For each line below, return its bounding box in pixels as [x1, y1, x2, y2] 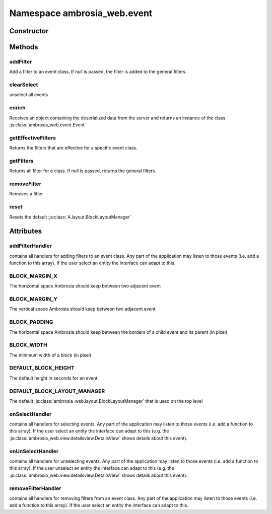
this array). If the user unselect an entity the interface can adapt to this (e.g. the [9, 465, 175, 471]
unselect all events [9, 92, 48, 98]
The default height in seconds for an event [9, 375, 98, 381]
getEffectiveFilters [9, 134, 56, 141]
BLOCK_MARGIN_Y [9, 296, 58, 303]
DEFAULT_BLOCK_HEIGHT [9, 364, 75, 372]
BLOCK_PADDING [9, 319, 53, 326]
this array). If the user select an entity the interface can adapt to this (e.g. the [9, 428, 169, 434]
